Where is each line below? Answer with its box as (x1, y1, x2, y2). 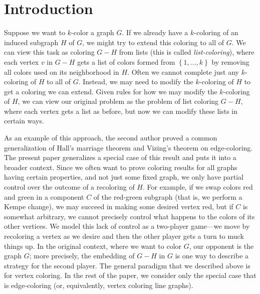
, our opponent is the (189, 240, 254, 251)
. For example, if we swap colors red (143, 182, 253, 192)
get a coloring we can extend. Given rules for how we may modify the (4, 86, 217, 96)
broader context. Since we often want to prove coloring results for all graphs (4, 162, 237, 172)
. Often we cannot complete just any (127, 66, 239, 77)
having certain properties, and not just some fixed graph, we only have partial (4, 172, 244, 182)
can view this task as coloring (4, 47, 95, 57)
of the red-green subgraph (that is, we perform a (93, 191, 242, 202)
